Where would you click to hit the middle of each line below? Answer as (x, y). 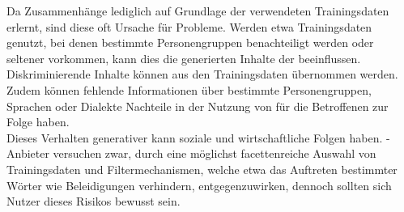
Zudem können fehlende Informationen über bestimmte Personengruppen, (189, 89)
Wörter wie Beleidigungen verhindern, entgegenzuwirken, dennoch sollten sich (199, 185)
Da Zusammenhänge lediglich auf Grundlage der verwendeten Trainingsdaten (198, 11)
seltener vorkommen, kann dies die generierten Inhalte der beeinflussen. (184, 58)
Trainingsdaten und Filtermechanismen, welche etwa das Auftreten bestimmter (202, 169)
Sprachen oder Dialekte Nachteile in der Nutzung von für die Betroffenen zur (198, 106)
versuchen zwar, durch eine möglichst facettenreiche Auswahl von (215, 153)
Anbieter (28, 153)
